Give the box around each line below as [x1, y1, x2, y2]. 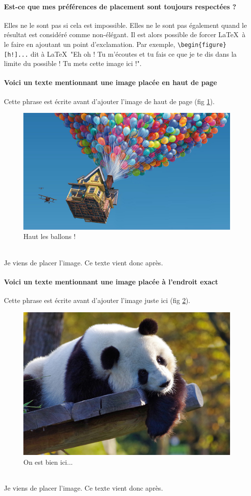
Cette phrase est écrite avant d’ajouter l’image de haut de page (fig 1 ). [4, 96, 215, 106]
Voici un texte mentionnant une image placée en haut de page [4, 77, 217, 87]
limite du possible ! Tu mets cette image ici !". [4, 58, 142, 68]
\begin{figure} [177, 41, 227, 48]
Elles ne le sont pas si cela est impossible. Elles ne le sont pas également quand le [4, 20, 247, 30]
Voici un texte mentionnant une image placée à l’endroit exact [4, 276, 218, 286]
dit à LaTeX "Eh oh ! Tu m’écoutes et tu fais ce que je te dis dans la [30, 48, 237, 59]
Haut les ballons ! [23, 231, 76, 241]
